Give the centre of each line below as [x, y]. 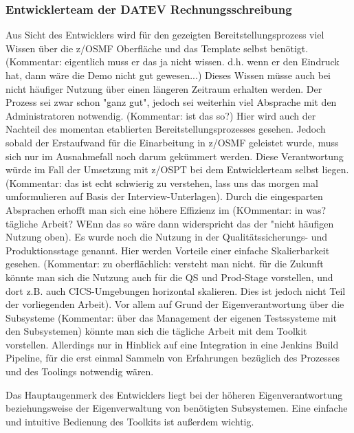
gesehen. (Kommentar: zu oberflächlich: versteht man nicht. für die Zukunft [165, 264]
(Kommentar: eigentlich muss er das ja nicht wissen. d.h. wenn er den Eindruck [173, 62]
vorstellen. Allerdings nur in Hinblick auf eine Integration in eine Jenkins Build [172, 344]
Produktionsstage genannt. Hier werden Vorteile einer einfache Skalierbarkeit [168, 250]
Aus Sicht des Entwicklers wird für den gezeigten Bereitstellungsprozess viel [165, 35]
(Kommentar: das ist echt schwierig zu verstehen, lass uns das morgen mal [162, 182]
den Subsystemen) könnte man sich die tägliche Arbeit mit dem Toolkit [156, 331]
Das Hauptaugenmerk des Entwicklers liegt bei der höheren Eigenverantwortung [174, 394]
